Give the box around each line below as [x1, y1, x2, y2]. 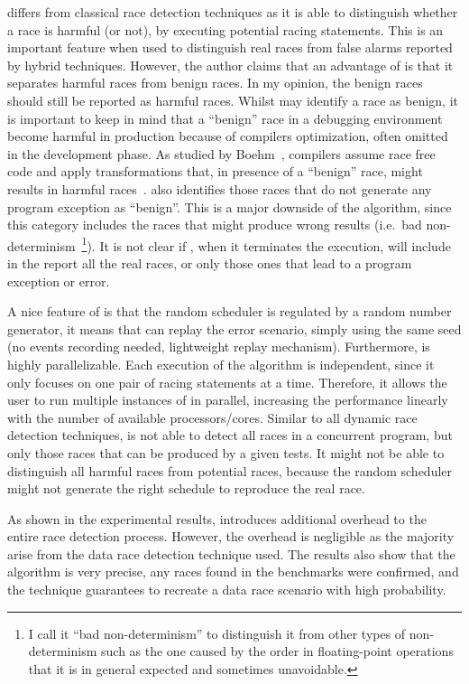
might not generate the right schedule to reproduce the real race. [7, 479, 365, 498]
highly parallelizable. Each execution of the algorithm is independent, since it [7, 354, 435, 373]
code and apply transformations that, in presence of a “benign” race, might [7, 162, 423, 181]
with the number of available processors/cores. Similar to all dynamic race [7, 408, 418, 426]
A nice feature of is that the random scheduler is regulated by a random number [7, 302, 452, 321]
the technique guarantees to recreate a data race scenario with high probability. [7, 580, 446, 599]
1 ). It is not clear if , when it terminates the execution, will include [81, 233, 451, 255]
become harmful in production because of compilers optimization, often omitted [7, 126, 448, 145]
